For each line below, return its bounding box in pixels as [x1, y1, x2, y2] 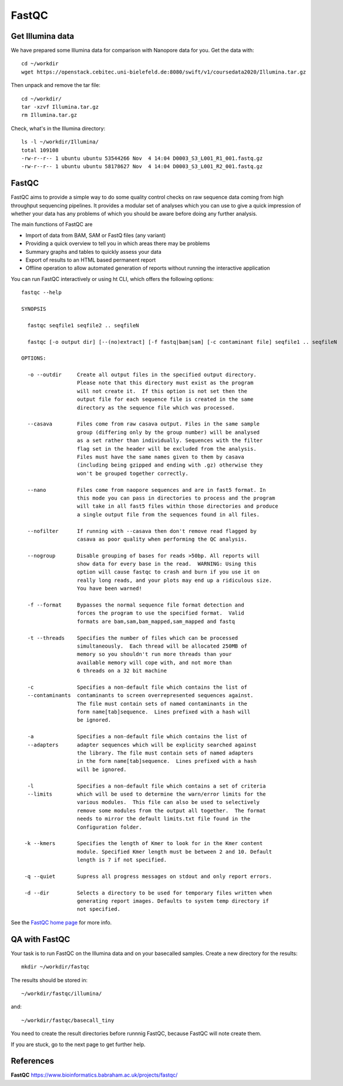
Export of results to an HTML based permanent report [25, 256, 156, 263]
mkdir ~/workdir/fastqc [21, 964, 90, 970]
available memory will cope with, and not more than [76, 659, 232, 666]
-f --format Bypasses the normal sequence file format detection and [27, 602, 244, 608]
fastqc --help [21, 289, 62, 296]
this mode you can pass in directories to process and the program [76, 494, 275, 501]
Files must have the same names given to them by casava [76, 453, 244, 460]
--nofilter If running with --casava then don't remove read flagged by [27, 528, 257, 534]
